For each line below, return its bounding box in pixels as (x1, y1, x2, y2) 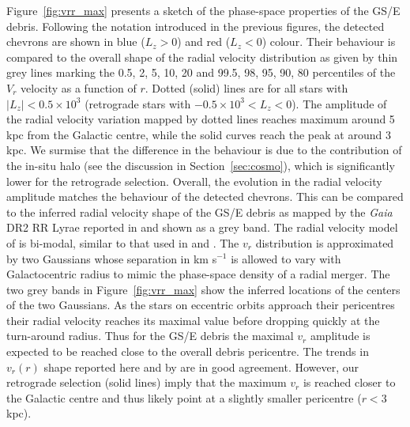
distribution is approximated (255, 234, 394, 251)
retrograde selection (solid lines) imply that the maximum (6, 374, 287, 391)
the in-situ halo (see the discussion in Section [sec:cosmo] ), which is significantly (6, 157, 395, 173)
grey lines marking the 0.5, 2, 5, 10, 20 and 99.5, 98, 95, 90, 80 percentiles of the (6, 64, 396, 81)
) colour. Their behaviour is (261, 33, 396, 50)
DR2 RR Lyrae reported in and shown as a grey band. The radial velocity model (6, 219, 398, 236)
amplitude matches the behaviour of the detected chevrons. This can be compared (6, 188, 404, 205)
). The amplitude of (292, 95, 387, 111)
